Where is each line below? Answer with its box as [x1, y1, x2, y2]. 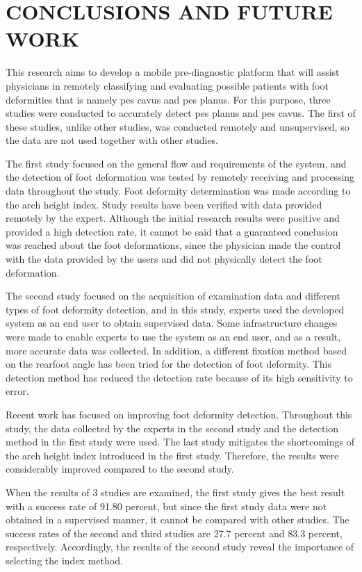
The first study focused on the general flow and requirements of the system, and [6, 156, 347, 170]
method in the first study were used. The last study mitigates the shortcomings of [6, 434, 354, 449]
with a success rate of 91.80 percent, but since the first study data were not [6, 498, 327, 513]
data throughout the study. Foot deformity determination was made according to [6, 183, 351, 198]
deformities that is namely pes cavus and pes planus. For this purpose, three [6, 92, 331, 106]
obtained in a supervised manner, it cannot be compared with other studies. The [6, 512, 349, 527]
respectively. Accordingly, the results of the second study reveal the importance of [6, 539, 354, 554]
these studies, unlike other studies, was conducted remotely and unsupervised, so [6, 119, 349, 133]
